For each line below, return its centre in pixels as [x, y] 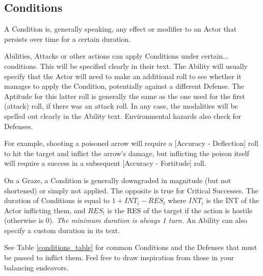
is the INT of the [233, 200]
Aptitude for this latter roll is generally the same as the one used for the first [125, 96]
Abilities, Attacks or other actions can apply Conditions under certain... [116, 56]
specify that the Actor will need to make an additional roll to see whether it [123, 76]
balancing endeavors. [36, 267]
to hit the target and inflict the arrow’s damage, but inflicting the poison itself [127, 153]
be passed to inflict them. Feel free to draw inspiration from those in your [119, 257]
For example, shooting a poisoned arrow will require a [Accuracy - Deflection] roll [131, 143]
